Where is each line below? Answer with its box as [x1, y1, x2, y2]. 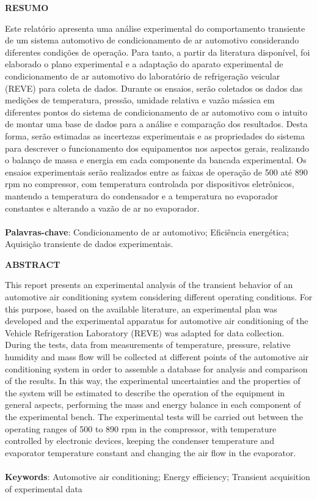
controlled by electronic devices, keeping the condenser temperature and [5, 434, 274, 447]
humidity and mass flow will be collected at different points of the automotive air [5, 350, 309, 363]
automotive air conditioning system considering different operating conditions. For [5, 290, 313, 303]
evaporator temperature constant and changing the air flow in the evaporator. [5, 446, 296, 459]
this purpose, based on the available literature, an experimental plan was [5, 302, 277, 315]
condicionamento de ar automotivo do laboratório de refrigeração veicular [5, 69, 280, 82]
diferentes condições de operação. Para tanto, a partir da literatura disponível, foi [5, 45, 310, 58]
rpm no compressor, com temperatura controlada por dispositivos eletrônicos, [5, 177, 294, 190]
